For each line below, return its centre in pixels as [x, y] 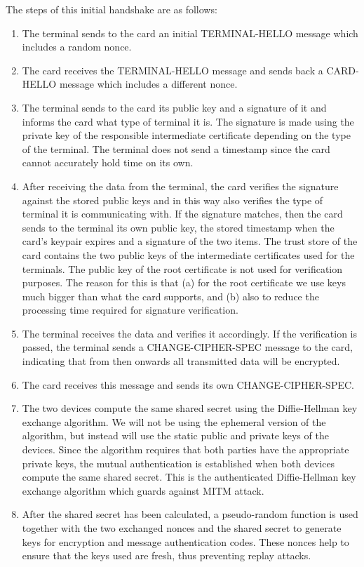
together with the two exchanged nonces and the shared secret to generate [182, 528]
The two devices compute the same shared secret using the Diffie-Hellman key [190, 408]
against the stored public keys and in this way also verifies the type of [173, 200]
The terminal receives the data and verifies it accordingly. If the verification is [189, 333]
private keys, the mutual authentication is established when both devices [178, 463]
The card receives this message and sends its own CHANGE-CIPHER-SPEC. [188, 384]
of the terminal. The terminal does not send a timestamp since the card [176, 148]
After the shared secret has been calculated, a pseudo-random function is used [190, 514]
